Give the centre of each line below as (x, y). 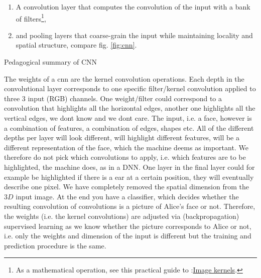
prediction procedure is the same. (55, 245)
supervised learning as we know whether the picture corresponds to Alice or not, (128, 226)
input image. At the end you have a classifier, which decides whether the (127, 196)
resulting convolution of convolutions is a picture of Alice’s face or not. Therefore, (130, 206)
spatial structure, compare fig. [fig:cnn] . (76, 45)
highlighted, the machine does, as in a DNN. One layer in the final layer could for (129, 167)
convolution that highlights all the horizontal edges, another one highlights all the (130, 108)
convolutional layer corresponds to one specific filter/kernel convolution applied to (130, 88)
